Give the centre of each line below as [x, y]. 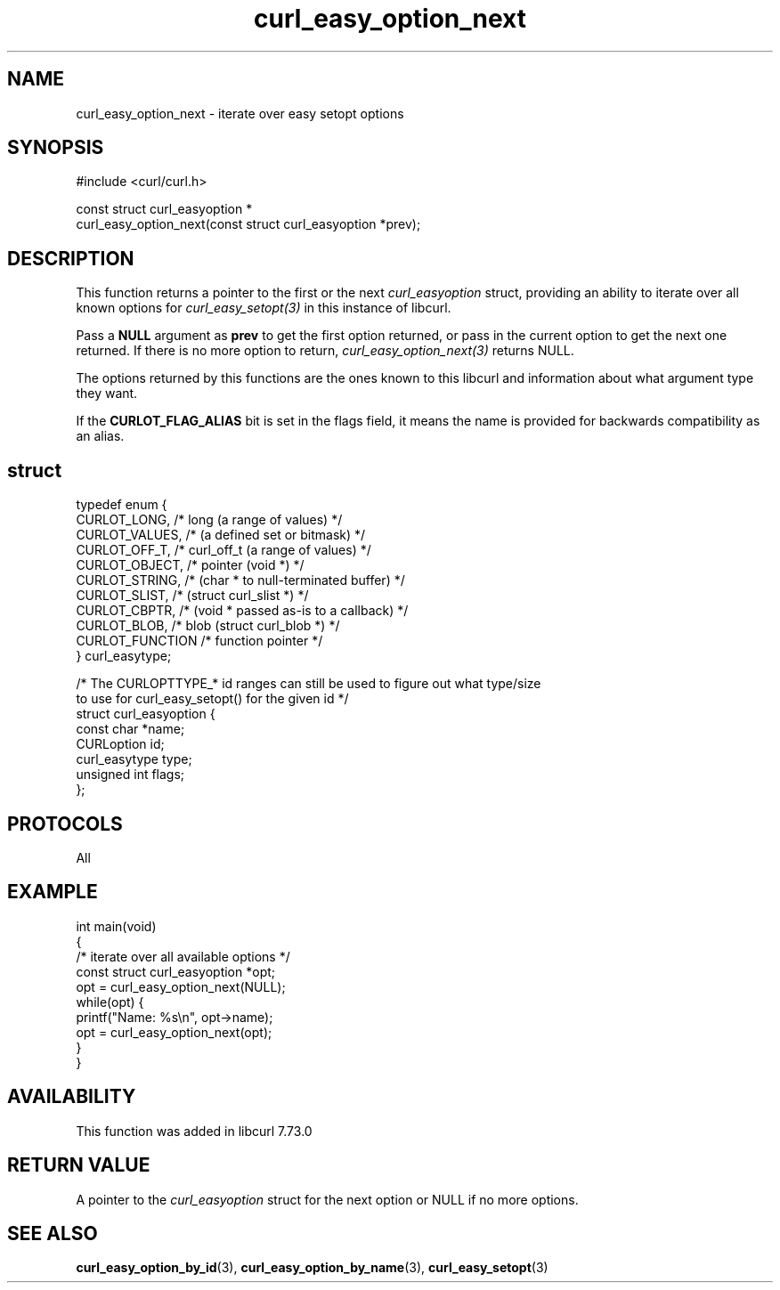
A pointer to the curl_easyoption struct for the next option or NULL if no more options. [327, 1199]
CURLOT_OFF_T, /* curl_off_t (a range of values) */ [223, 550]
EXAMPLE [53, 892]
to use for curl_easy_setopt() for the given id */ [212, 699]
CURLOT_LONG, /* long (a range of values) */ [209, 520]
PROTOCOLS [65, 823]
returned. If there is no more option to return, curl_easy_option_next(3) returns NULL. [325, 351]
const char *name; [130, 729]
